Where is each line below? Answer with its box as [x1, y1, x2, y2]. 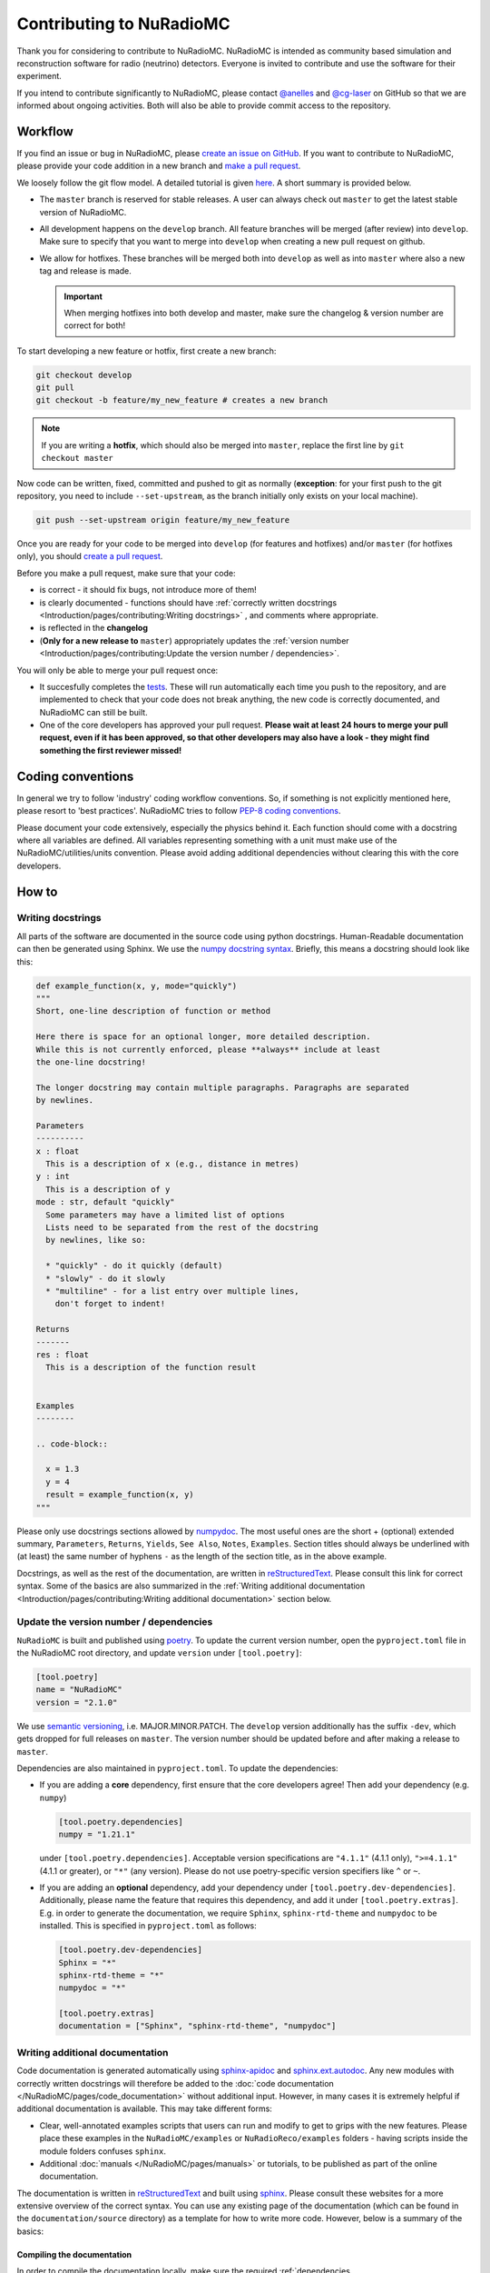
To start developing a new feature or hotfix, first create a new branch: [16, 345, 277, 356]
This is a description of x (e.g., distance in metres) [45, 1159, 299, 1169]
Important [64, 291, 103, 302]
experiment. [16, 71, 63, 82]
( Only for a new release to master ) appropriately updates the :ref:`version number [39, 635, 349, 646]
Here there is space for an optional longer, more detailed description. [35, 1032, 371, 1042]
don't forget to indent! [54, 1298, 166, 1309]
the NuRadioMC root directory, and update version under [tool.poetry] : [16, 1647, 303, 1658]
